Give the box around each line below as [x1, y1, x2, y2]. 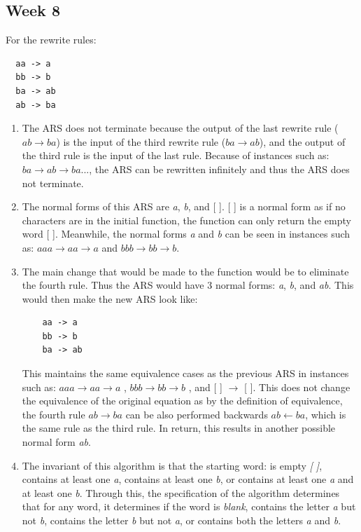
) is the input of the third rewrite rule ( [56, 134, 226, 149]
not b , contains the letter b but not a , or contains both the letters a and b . [22, 513, 341, 528]
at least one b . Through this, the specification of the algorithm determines [22, 485, 340, 500]
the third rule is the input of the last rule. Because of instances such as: [22, 148, 330, 163]
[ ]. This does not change [244, 379, 351, 394]
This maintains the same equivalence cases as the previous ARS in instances [22, 366, 349, 381]
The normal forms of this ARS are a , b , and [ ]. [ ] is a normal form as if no [22, 199, 346, 214]
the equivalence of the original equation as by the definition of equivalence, [22, 393, 343, 408]
